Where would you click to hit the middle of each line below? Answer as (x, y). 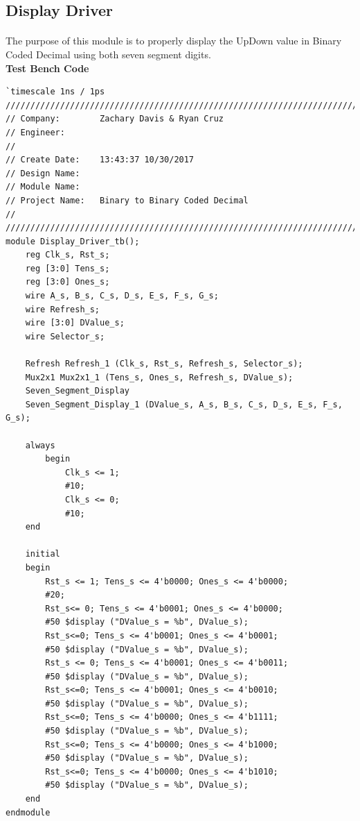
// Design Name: (43, 173)
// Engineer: (35, 132)
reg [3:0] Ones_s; (67, 282)
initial (43, 554)
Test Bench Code (47, 68)
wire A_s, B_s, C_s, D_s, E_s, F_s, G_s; (122, 296)
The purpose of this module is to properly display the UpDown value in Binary (174, 41)
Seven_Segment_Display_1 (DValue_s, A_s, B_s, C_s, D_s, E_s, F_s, (184, 404)
